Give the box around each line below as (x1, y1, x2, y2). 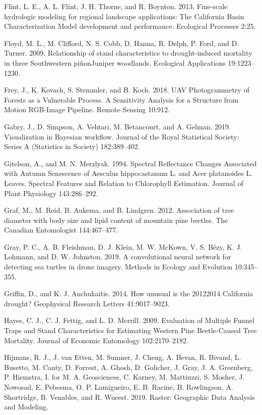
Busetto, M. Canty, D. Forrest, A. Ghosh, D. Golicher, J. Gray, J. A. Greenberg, (4, 361, 253, 372)
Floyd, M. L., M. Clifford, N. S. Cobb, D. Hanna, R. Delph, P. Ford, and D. (4, 37, 239, 48)
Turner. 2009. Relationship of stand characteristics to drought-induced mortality (4, 48, 252, 58)
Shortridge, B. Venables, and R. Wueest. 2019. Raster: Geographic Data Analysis (4, 391, 255, 402)
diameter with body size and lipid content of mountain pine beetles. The (4, 214, 228, 225)
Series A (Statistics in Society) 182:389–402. (4, 141, 140, 152)
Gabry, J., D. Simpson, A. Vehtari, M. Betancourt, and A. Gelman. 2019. (4, 121, 231, 131)
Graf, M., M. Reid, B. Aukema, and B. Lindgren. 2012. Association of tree (4, 205, 234, 215)
